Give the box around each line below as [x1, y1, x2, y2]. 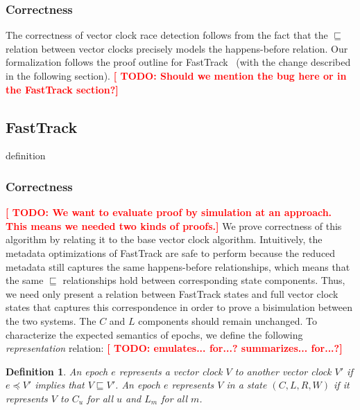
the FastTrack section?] [6, 82, 119, 96]
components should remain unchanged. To [138, 313, 317, 328]
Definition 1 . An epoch [6, 364, 108, 378]
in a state [226, 377, 267, 392]
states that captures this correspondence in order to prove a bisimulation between [6, 300, 353, 314]
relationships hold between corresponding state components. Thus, [62, 273, 345, 287]
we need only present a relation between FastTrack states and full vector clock [6, 286, 338, 301]
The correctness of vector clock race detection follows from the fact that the [6, 28, 328, 42]
